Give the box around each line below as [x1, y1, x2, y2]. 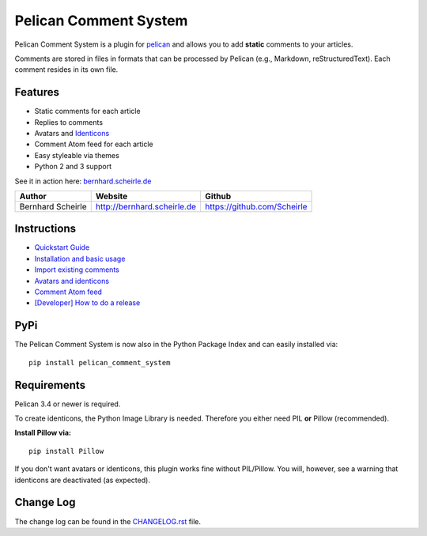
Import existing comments [34, 265, 120, 274]
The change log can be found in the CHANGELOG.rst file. [14, 516, 202, 526]
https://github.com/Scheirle [205, 201, 308, 212]
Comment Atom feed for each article [34, 139, 153, 149]
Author [19, 191, 47, 202]
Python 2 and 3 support [34, 162, 112, 172]
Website [95, 191, 128, 202]
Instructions [14, 222, 77, 236]
